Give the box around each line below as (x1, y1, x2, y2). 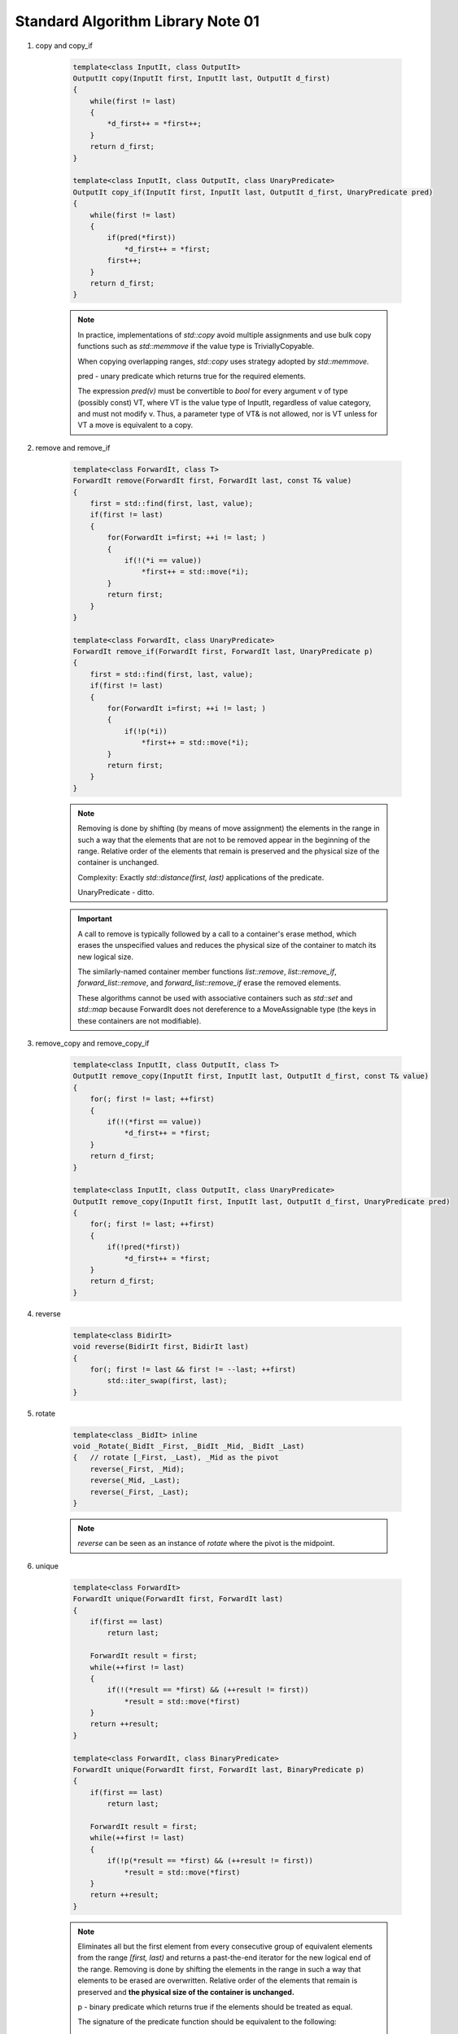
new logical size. (77, 952, 134, 962)
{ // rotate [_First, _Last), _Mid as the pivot (72, 1453, 280, 1462)
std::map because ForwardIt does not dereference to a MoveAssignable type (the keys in (77, 1005, 377, 1015)
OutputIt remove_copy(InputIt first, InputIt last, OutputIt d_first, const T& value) (72, 1072, 430, 1081)
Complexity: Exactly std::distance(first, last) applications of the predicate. (77, 872, 325, 882)
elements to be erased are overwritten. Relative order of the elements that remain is (77, 1975, 358, 1985)
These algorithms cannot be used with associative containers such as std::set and (77, 993, 353, 1002)
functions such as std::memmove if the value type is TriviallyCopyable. (77, 342, 315, 351)
